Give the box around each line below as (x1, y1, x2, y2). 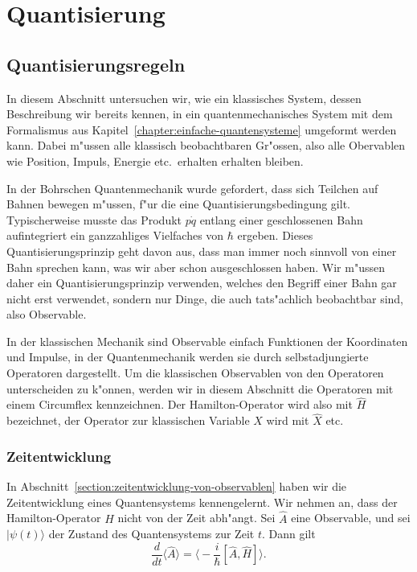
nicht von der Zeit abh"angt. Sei (117, 509, 276, 526)
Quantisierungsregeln (6, 51, 186, 76)
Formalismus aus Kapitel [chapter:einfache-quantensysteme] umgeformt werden (6, 121, 397, 138)
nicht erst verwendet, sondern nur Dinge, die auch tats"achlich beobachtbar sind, (6, 290, 404, 307)
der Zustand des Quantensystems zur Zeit (48, 525, 255, 542)
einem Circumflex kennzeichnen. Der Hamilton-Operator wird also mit (6, 396, 353, 413)
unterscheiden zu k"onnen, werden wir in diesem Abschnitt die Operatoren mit (6, 380, 394, 397)
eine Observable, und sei (291, 509, 411, 526)
